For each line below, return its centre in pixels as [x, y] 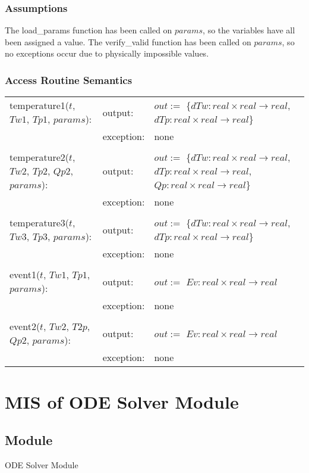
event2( [25, 326]
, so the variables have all [249, 30]
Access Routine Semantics [69, 80]
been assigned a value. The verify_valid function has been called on [128, 41]
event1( [25, 275]
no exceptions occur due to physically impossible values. [107, 53]
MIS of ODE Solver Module [122, 402]
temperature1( [40, 105]
